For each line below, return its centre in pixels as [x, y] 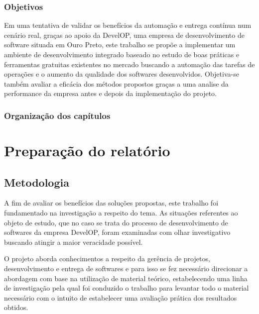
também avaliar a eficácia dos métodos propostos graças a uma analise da [116, 83]
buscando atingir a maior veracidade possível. [73, 242]
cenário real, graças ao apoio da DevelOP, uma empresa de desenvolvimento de [124, 35]
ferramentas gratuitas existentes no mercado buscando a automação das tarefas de [129, 64]
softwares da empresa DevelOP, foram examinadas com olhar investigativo [117, 232]
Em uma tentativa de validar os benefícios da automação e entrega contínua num [128, 25]
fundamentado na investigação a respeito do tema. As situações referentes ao [121, 212]
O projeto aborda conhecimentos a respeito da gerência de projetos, [107, 259]
